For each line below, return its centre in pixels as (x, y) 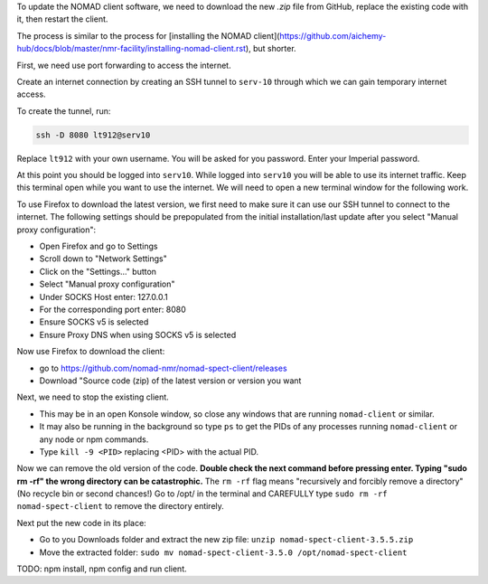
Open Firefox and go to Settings (99, 246)
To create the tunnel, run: (64, 111)
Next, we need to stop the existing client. (93, 397)
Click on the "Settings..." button (98, 271)
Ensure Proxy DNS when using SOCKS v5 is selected (138, 334)
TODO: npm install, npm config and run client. (102, 569)
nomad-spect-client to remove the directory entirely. (121, 506)
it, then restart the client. (62, 19)
